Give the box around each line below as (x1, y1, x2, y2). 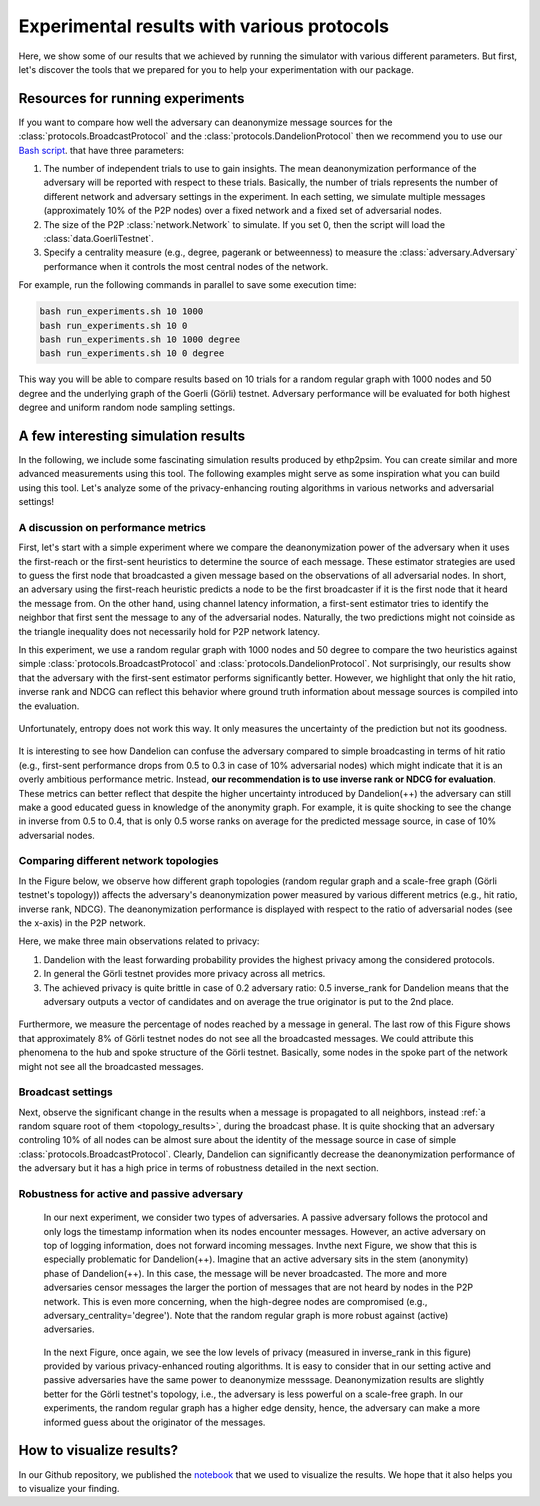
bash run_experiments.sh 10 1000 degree (39, 333, 240, 345)
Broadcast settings (18, 1085, 114, 1099)
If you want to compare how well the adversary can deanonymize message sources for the (18, 116, 393, 128)
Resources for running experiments (18, 90, 245, 107)
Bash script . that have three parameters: (18, 144, 185, 156)
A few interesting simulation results (18, 427, 245, 444)
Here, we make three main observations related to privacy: (18, 935, 260, 947)
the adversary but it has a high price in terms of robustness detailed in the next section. (18, 1162, 379, 1174)
